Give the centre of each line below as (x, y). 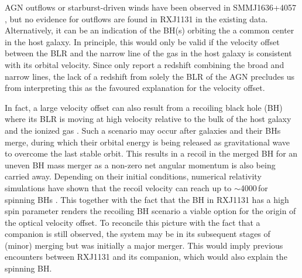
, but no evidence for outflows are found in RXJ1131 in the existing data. (136, 18)
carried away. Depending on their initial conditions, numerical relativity (133, 176)
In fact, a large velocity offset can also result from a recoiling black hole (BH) (144, 107)
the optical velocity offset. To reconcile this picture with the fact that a (133, 222)
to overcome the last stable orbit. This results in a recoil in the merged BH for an (151, 153)
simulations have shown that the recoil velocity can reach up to (118, 187)
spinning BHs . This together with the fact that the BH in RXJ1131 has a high (147, 199)
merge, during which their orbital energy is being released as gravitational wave (147, 142)
